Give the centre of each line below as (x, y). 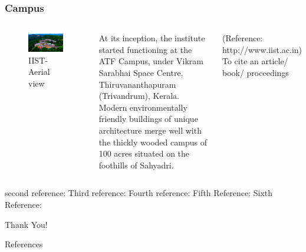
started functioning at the (145, 49)
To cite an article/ (255, 61)
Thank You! (26, 224)
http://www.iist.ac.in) (262, 49)
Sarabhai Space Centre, (141, 72)
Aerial (39, 72)
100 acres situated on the (144, 153)
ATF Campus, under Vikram (151, 61)
